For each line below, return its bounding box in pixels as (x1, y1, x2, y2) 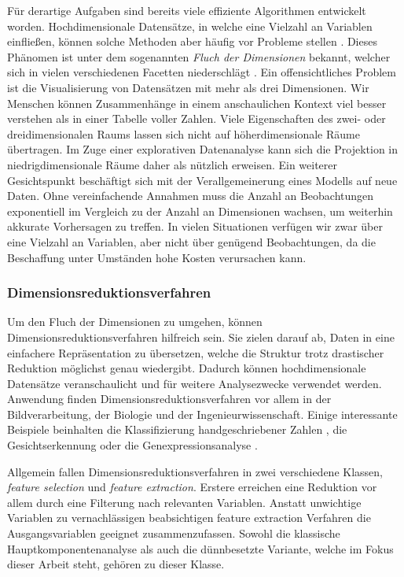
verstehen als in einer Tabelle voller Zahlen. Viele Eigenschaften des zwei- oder (7, 110, 386, 127)
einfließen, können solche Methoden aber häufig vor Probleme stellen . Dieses (7, 33, 377, 50)
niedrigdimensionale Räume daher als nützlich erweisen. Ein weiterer (7, 156, 338, 172)
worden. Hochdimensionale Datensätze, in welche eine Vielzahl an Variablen (7, 17, 373, 34)
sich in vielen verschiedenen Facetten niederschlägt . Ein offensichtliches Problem (7, 64, 396, 80)
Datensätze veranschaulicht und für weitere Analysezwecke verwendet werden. (7, 375, 382, 391)
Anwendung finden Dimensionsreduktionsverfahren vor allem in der (7, 390, 332, 407)
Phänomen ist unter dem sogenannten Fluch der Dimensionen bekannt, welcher (7, 48, 391, 65)
